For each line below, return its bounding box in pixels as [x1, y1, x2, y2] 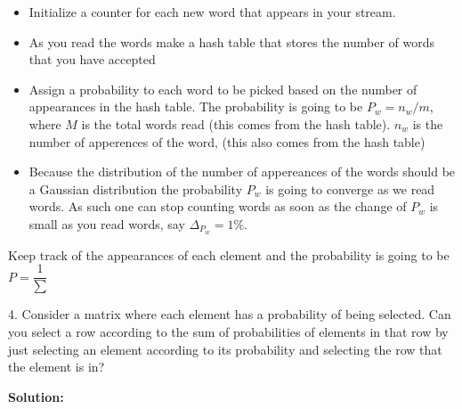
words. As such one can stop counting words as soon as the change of [28, 197, 407, 216]
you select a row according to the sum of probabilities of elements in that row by [8, 323, 449, 341]
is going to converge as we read [265, 179, 435, 198]
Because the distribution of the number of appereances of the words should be [28, 162, 456, 181]
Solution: [8, 387, 64, 405]
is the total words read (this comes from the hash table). [81, 114, 391, 133]
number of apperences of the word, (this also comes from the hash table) [28, 132, 426, 151]
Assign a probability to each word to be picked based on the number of [28, 79, 417, 98]
